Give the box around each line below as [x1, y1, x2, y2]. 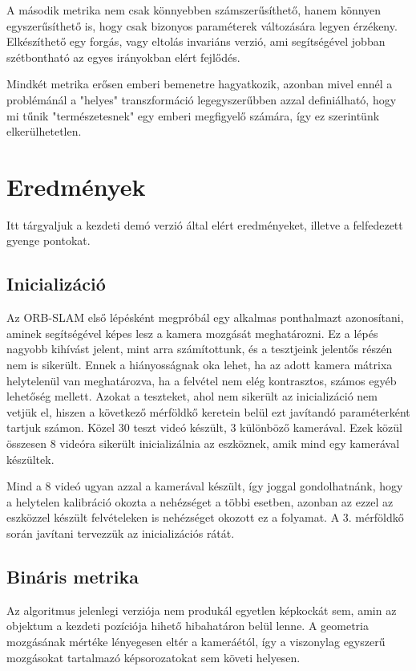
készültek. [6, 450, 55, 467]
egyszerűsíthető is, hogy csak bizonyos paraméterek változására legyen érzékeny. [6, 17, 398, 34]
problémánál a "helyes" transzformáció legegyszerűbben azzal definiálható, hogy [6, 91, 397, 108]
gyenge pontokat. [6, 232, 91, 249]
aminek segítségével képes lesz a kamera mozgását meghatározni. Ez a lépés [6, 324, 378, 341]
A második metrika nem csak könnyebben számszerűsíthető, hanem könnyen [6, 2, 382, 18]
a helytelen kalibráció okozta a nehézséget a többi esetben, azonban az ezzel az [6, 493, 394, 510]
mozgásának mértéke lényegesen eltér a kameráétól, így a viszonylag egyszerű [6, 632, 386, 649]
